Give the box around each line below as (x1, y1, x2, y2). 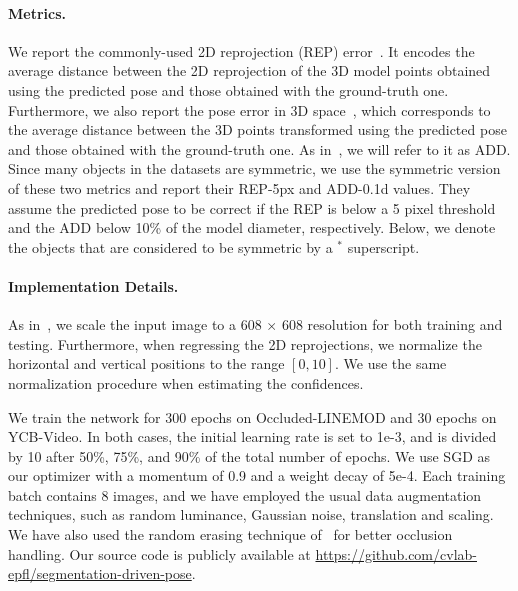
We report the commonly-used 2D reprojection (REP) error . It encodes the (8, 40, 475, 61)
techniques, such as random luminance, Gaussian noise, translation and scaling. (8, 504, 494, 525)
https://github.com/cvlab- (315, 543, 477, 564)
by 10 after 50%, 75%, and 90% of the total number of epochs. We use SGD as (8, 445, 491, 466)
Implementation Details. (8, 275, 179, 296)
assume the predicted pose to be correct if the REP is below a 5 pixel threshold (8, 197, 496, 218)
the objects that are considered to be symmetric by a (8, 236, 333, 257)
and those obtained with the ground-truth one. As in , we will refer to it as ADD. (8, 138, 511, 159)
